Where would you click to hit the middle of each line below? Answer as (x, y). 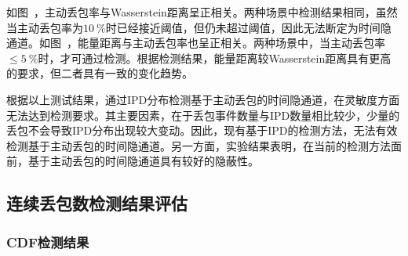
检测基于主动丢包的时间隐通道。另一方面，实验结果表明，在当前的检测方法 (199, 145)
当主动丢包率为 (45, 27)
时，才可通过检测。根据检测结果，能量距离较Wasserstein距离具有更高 (215, 58)
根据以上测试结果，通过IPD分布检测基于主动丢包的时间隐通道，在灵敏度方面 (203, 99)
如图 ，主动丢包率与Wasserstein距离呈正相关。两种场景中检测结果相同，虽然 (202, 12)
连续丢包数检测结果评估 (97, 203)
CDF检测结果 (48, 242)
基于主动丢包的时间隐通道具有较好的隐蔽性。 (143, 161)
